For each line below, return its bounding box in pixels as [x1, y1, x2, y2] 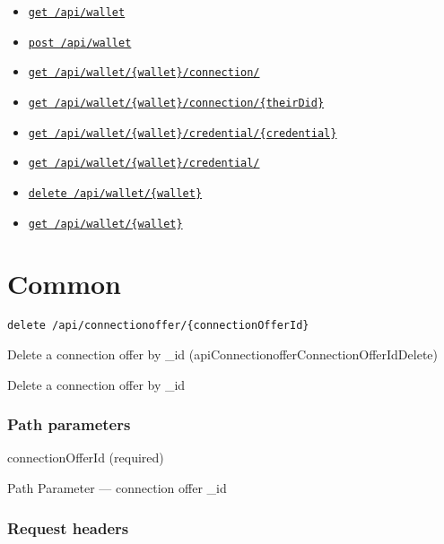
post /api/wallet [28, 36, 132, 49]
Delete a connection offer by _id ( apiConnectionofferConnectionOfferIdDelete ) [7, 345, 438, 364]
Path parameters [7, 413, 131, 436]
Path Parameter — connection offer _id [7, 479, 227, 497]
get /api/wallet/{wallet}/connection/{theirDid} [28, 96, 325, 109]
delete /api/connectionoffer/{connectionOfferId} [7, 319, 309, 332]
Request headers [7, 516, 129, 539]
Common [7, 265, 122, 302]
